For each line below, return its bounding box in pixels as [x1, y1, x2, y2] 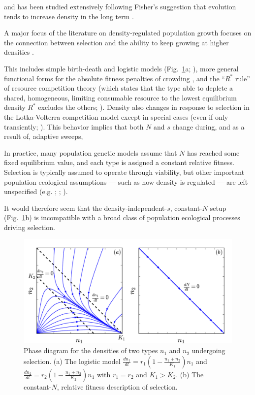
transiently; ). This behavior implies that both [4, 121, 144, 132]
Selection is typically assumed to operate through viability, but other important [4, 166, 245, 177]
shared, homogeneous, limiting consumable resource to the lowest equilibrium [4, 92, 237, 102]
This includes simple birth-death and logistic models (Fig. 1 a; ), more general [4, 63, 239, 73]
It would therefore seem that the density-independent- [4, 202, 167, 213]
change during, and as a [172, 121, 245, 132]
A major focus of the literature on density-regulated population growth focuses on [4, 28, 252, 38]
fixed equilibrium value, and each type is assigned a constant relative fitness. [4, 157, 234, 167]
